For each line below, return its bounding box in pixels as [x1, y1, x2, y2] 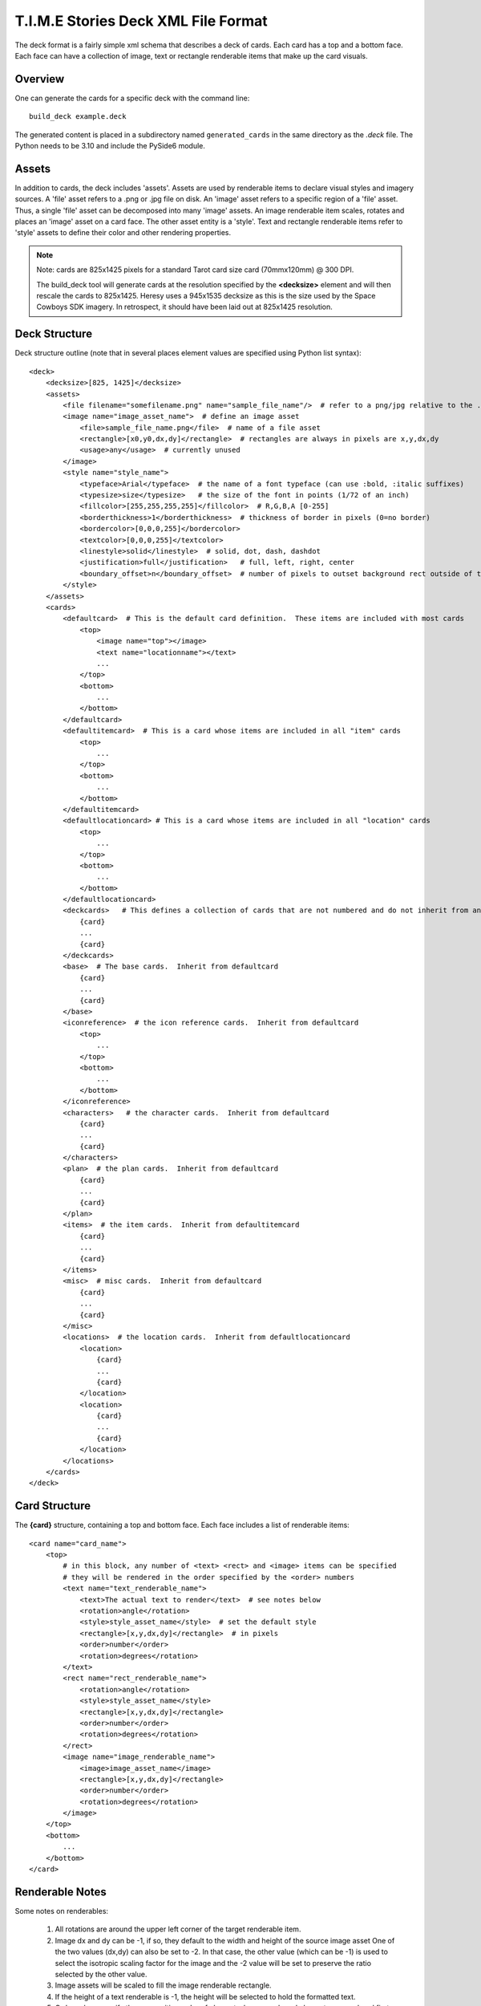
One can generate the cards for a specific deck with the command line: [14, 93, 250, 103]
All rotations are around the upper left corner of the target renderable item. [55, 1924, 301, 1934]
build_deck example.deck [29, 112, 127, 121]
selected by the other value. [55, 1969, 148, 1979]
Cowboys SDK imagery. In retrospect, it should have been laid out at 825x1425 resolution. [36, 302, 333, 312]
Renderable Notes [14, 1885, 107, 1898]
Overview [14, 72, 65, 86]
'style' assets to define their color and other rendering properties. [14, 228, 232, 238]
